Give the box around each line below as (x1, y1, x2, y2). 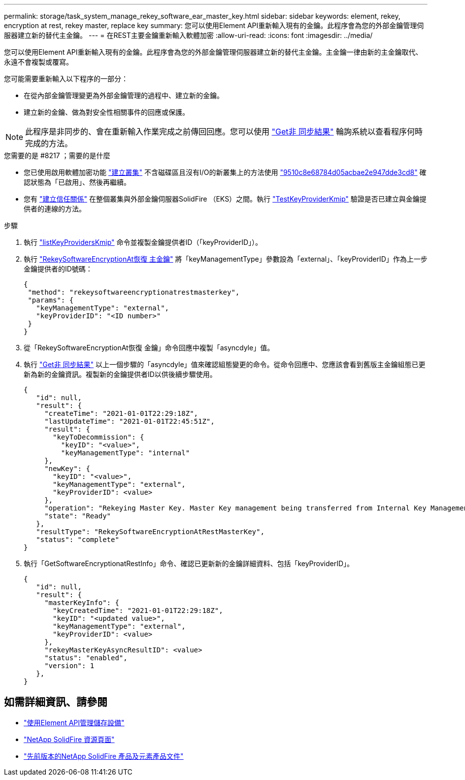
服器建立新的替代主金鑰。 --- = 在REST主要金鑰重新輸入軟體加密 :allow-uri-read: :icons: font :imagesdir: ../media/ (4, 31, 373, 39)
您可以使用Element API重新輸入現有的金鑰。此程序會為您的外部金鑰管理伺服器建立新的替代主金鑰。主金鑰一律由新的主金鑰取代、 (4, 48, 423, 56)
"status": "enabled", (44, 654, 128, 662)
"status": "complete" (36, 536, 119, 543)
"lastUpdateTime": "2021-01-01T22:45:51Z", (44, 417, 215, 425)
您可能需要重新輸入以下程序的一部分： (4, 74, 128, 83)
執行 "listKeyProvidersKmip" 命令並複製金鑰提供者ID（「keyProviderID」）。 (24, 238, 263, 246)
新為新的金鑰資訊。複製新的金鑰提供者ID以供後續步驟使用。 (24, 370, 217, 378)
